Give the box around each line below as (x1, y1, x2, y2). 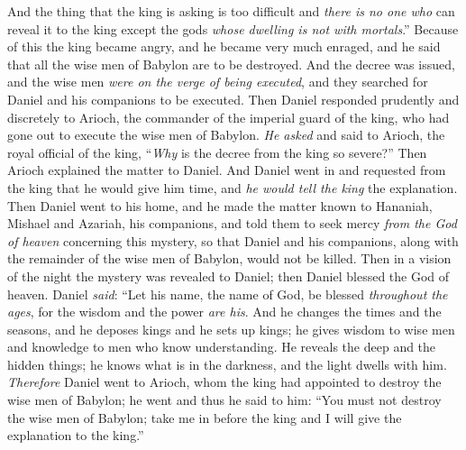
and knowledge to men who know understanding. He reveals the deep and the (7, 337, 436, 356)
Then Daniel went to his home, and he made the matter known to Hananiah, (7, 196, 433, 215)
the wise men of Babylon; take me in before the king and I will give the (7, 408, 402, 427)
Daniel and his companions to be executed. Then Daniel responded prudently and (7, 89, 460, 108)
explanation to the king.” (7, 426, 144, 445)
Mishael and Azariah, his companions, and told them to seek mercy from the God (7, 214, 457, 233)
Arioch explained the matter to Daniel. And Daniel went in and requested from (7, 161, 446, 179)
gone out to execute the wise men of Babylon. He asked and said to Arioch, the (7, 125, 445, 144)
